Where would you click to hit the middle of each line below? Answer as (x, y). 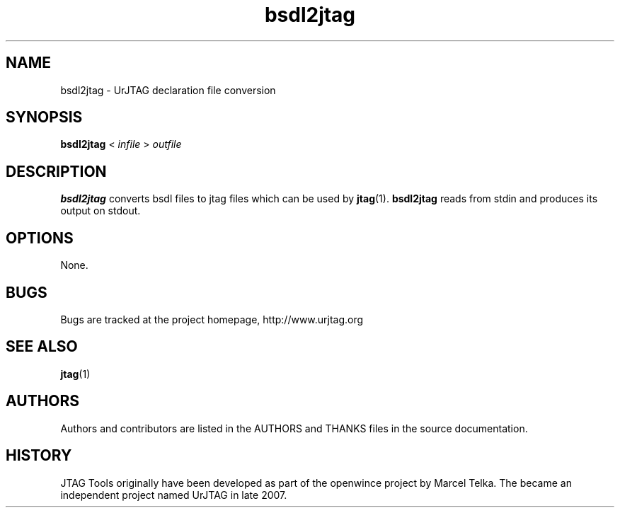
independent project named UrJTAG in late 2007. (174, 495)
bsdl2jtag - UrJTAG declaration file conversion (168, 90)
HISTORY (39, 456)
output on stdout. (101, 211)
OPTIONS (40, 238)
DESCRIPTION (56, 171)
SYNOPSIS (44, 117)
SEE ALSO (42, 347)
